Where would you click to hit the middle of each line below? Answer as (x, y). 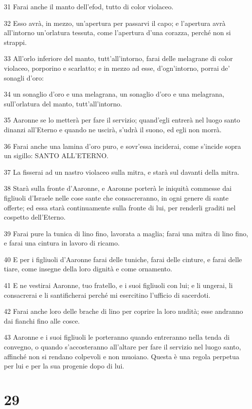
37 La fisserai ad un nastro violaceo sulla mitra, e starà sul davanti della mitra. (122, 172)
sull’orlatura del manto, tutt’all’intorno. (63, 103)
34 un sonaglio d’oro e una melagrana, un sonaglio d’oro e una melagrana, (114, 94)
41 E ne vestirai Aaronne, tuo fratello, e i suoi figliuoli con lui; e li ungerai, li (118, 285)
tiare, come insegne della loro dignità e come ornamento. (88, 269)
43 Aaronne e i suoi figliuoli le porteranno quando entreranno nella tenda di (117, 337)
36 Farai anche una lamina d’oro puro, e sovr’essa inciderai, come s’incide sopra (123, 146)
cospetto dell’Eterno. (35, 217)
